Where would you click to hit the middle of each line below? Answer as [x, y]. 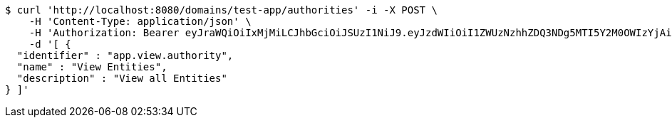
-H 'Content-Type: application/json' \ [140, 21]
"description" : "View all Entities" [122, 78]
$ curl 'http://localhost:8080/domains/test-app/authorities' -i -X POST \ [221, 10]
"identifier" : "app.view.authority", [125, 55]
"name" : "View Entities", [92, 67]
